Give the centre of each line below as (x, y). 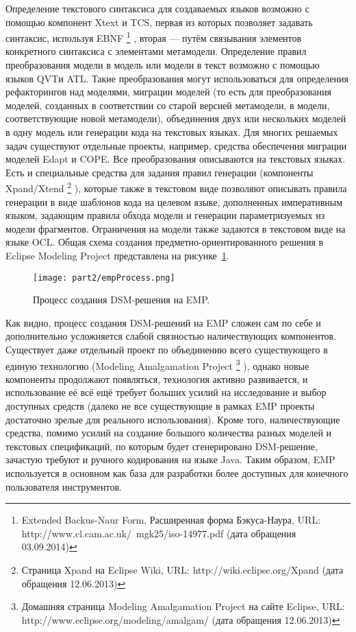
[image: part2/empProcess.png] (104, 278)
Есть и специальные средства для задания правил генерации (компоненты (160, 172)
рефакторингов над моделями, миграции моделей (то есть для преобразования (168, 92)
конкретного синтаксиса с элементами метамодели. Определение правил (156, 51)
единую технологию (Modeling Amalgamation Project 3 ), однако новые (157, 364)
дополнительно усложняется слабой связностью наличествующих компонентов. (171, 336)
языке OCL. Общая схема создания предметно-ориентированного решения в (165, 242)
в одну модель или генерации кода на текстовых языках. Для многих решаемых (172, 132)
